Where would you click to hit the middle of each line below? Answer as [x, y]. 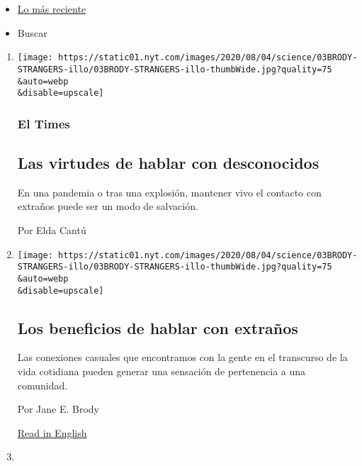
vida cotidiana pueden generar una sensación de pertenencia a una [162, 371]
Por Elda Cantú [52, 230]
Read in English [52, 432]
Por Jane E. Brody [58, 409]
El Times [44, 123]
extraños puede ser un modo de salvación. [108, 206]
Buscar [32, 32]
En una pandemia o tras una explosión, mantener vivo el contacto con [169, 192]
